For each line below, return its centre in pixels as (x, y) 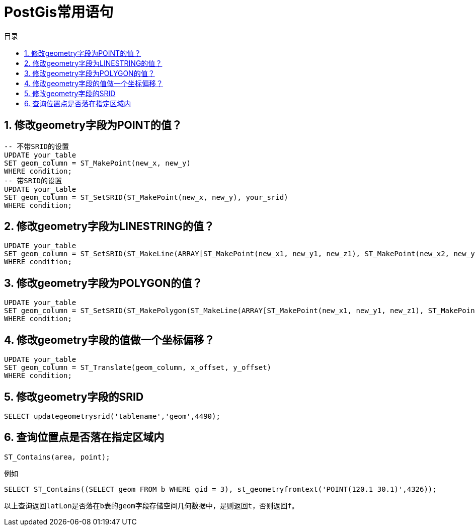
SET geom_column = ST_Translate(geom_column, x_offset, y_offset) (138, 368)
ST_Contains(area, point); (57, 457)
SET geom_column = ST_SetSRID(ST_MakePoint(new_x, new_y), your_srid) (146, 197)
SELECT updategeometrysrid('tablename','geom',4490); (112, 416)
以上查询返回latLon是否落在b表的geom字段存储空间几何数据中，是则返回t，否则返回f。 (151, 506)
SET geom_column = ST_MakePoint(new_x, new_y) (97, 163)
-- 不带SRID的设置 (37, 146)
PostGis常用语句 (59, 12)
